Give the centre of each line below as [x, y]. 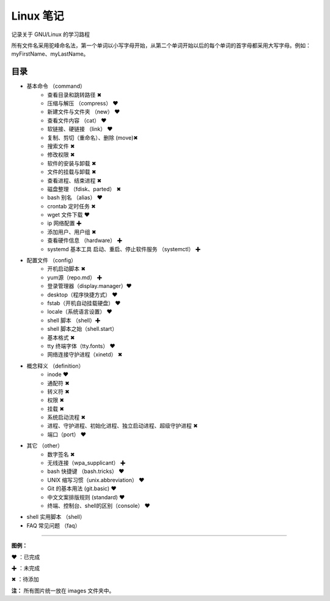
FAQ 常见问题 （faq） [53, 525]
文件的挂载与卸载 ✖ [72, 172]
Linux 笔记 [38, 16]
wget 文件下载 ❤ [68, 215]
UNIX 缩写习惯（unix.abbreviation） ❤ [96, 480]
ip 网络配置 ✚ [64, 223]
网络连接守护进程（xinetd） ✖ [85, 355]
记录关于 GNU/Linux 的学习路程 [51, 34]
